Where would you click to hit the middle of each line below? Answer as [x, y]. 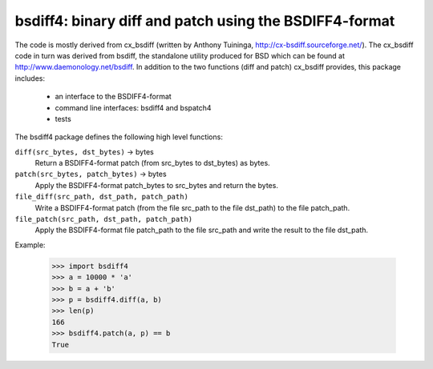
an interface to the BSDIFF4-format [113, 97]
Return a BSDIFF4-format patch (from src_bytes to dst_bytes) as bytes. [152, 163]
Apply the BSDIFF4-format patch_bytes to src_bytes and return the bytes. [156, 185]
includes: [30, 78]
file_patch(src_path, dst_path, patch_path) [104, 219]
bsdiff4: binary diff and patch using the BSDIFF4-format [205, 21]
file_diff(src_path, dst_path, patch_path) [101, 197]
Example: [30, 245]
